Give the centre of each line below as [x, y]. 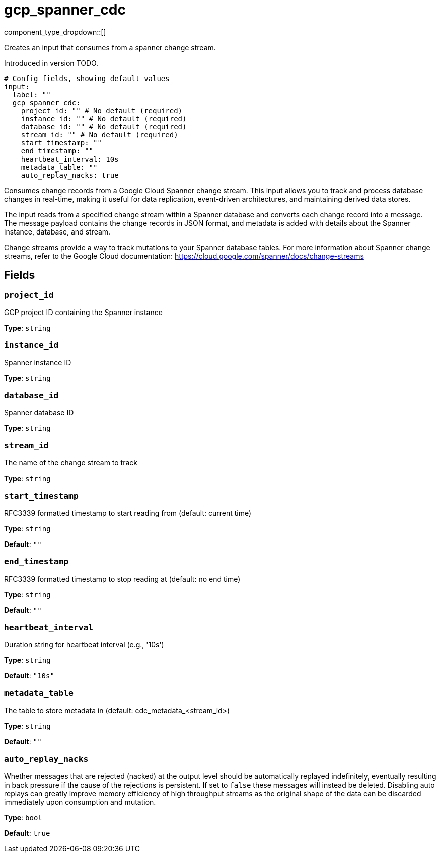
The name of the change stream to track [71, 463]
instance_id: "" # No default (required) [104, 119]
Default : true [27, 833]
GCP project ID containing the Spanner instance [83, 312]
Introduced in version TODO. [51, 63]
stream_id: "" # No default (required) [99, 135]
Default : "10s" [29, 676]
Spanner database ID [39, 413]
